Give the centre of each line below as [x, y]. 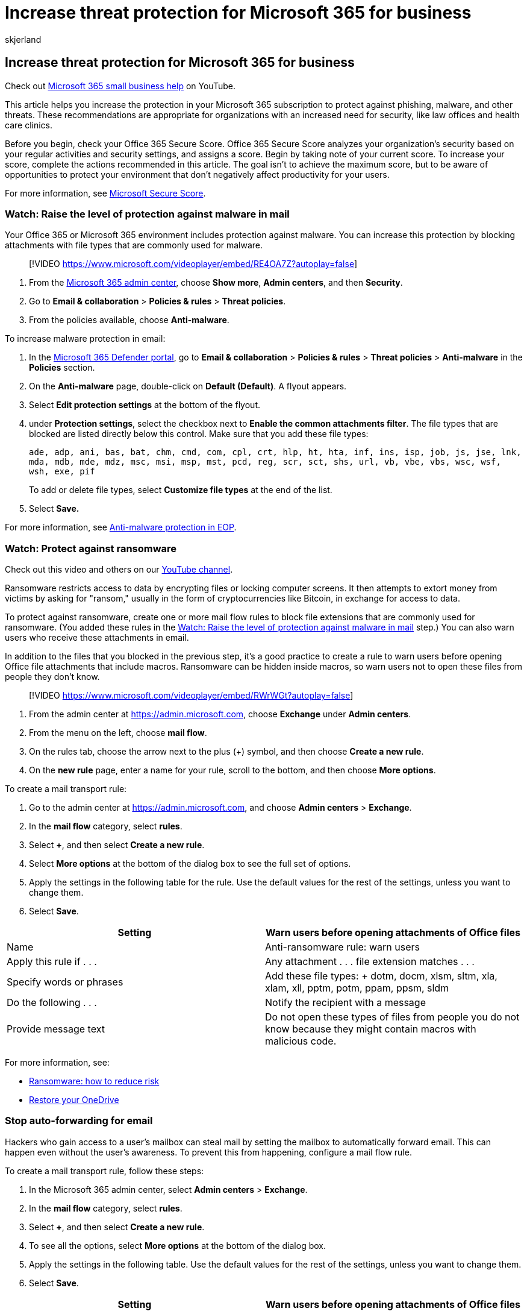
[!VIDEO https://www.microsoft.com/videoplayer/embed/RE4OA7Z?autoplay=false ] [193, 264]
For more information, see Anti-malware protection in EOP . [121, 527]
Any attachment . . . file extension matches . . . [370, 962]
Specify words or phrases [65, 982]
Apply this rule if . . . [52, 962]
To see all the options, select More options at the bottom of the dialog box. [177, 1245]
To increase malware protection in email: [85, 339]
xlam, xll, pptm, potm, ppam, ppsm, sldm [357, 988]
